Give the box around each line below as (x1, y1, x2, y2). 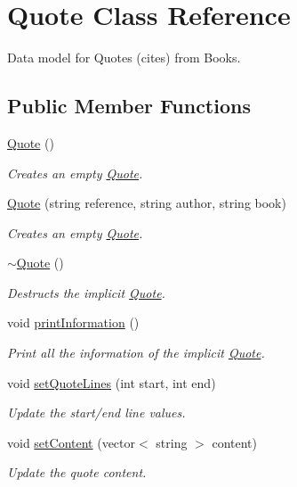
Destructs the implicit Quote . (7, 283, 165, 301)
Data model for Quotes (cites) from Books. (7, 48, 241, 67)
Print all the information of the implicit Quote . (7, 343, 265, 362)
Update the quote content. (7, 463, 147, 482)
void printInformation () (7, 313, 140, 332)
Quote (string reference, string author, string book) (7, 194, 286, 212)
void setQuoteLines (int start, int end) (7, 373, 216, 392)
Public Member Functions (7, 92, 251, 120)
